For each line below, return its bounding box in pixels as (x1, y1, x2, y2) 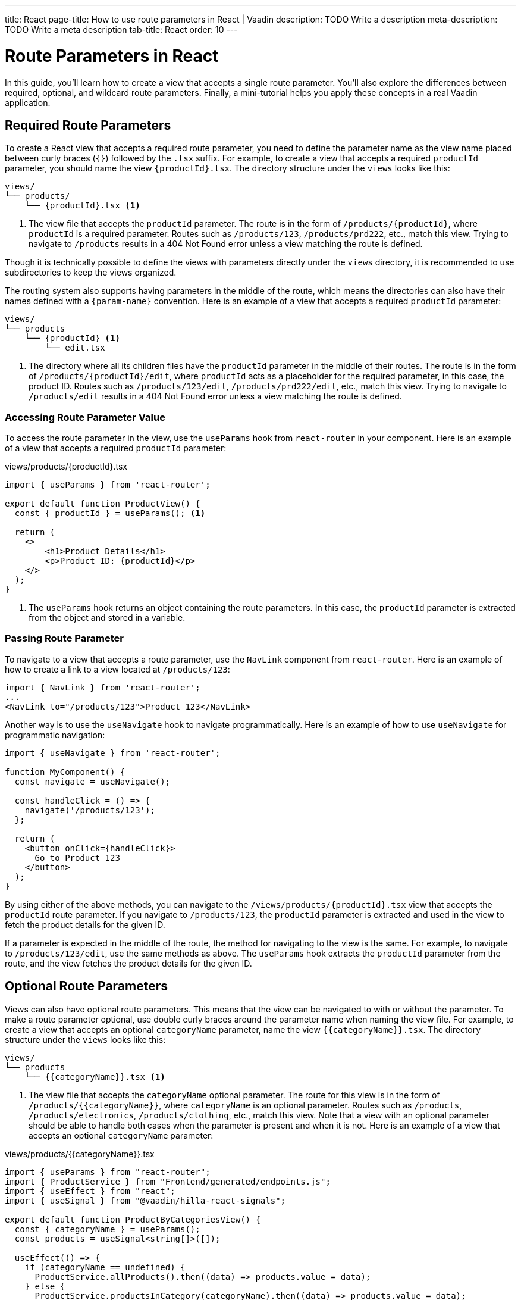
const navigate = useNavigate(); (14, 776, 171, 786)
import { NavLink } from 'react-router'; (5, 682, 200, 692)
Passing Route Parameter (5, 632, 124, 645)
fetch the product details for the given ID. (5, 919, 165, 930)
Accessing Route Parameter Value (5, 411, 165, 423)
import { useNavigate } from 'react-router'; (5, 748, 221, 758)
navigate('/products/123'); (24, 805, 155, 815)
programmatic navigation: (5, 729, 105, 740)
